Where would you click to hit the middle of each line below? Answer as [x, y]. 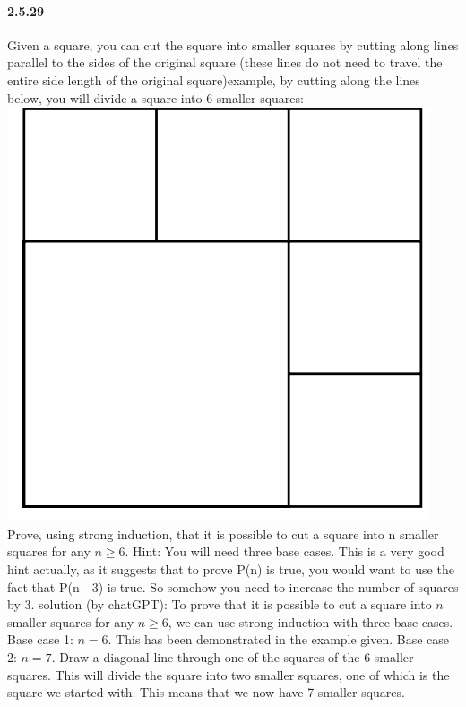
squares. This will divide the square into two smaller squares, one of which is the [229, 674]
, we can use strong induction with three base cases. [311, 621]
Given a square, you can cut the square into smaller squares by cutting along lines [233, 44]
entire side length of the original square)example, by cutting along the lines [214, 79]
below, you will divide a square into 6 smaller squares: [155, 97]
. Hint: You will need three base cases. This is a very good [285, 551]
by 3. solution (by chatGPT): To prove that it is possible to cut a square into [220, 604]
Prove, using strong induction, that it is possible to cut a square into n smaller [223, 533]
